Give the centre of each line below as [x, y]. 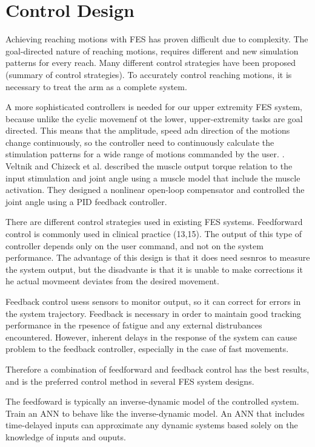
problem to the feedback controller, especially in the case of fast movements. [147, 349]
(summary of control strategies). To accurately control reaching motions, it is [149, 74]
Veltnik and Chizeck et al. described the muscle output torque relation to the [149, 166]
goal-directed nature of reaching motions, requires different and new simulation [152, 51]
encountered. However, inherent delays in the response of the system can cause [151, 337]
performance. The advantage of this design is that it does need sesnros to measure [158, 257]
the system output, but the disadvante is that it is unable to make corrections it [154, 269]
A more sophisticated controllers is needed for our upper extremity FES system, [154, 107]
